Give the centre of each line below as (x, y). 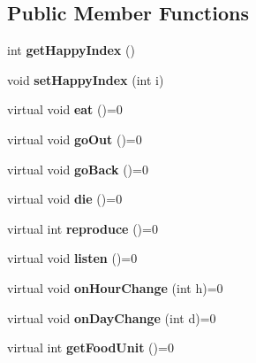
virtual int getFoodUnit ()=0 (90, 348)
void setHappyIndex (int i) (86, 79)
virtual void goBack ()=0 (78, 169)
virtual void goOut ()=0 (75, 139)
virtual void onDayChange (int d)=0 (112, 317)
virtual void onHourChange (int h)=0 (115, 287)
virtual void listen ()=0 (72, 258)
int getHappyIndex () (71, 50)
